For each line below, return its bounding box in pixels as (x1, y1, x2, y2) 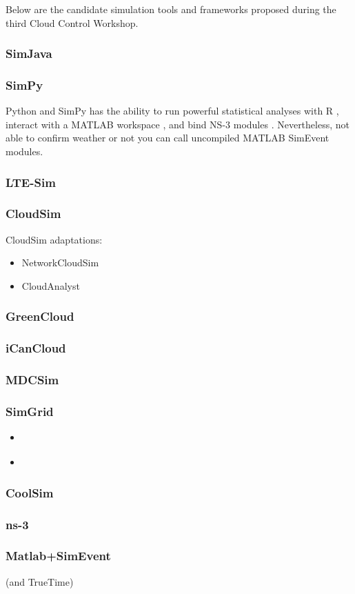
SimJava (6, 45, 52, 62)
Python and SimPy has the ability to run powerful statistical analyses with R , (6, 103, 339, 118)
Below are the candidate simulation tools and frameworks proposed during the (6, 2, 336, 16)
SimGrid (6, 402, 54, 419)
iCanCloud (6, 339, 66, 357)
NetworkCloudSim (21, 255, 99, 270)
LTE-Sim (6, 173, 56, 190)
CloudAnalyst (21, 278, 80, 293)
